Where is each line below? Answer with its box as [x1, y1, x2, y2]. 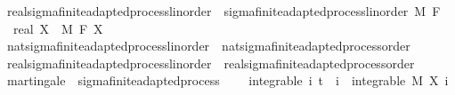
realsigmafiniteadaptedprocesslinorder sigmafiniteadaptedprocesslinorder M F [6, 2, 441, 20]
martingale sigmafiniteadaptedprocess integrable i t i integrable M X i [6, 71, 449, 90]
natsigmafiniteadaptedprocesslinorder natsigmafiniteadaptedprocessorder [6, 36, 410, 55]
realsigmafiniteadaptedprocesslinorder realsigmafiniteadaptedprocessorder [6, 53, 415, 72]
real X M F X [12, 19, 103, 37]
